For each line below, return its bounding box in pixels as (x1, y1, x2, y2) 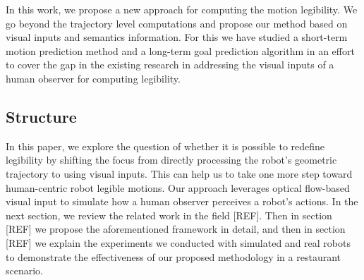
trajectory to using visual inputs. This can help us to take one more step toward (6, 166, 353, 181)
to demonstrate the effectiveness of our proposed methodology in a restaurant (6, 249, 341, 264)
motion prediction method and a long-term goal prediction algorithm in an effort (6, 43, 355, 58)
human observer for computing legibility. (6, 71, 181, 85)
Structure (6, 105, 77, 127)
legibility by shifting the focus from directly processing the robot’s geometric (6, 152, 337, 167)
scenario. (6, 263, 44, 278)
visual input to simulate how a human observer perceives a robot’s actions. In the (6, 194, 358, 209)
